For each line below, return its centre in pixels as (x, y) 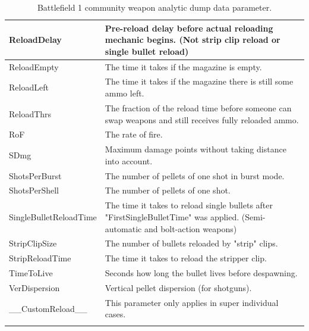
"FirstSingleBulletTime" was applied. (172, 216)
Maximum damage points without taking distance (196, 149)
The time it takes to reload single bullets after (189, 205)
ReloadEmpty (34, 66)
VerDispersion (34, 287)
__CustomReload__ (48, 308)
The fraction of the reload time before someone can (198, 107)
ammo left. (124, 93)
